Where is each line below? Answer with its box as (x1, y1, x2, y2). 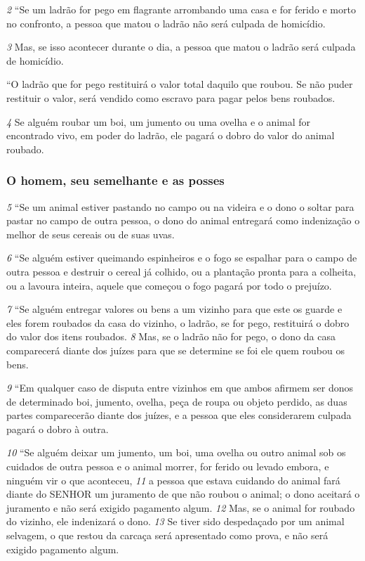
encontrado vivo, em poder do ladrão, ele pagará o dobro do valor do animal (6, 128, 335, 143)
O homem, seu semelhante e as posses (6, 172, 225, 189)
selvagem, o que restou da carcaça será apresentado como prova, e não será (6, 528, 328, 543)
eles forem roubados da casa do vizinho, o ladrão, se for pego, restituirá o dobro (6, 315, 350, 330)
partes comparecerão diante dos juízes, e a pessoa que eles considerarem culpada (6, 408, 352, 423)
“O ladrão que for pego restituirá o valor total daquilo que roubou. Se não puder (6, 77, 353, 91)
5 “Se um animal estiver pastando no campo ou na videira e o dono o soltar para (6, 199, 354, 214)
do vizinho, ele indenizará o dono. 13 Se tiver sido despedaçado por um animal (6, 514, 345, 529)
